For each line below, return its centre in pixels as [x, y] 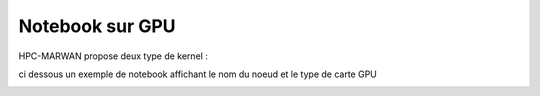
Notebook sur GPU [97, 26]
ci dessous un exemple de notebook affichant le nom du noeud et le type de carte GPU [197, 74]
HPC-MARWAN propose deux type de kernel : [113, 56]
